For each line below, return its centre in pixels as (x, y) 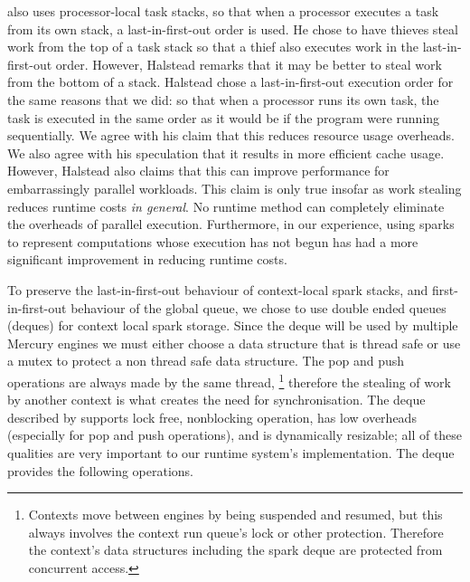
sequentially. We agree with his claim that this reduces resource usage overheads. (231, 135)
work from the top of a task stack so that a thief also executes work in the (213, 47)
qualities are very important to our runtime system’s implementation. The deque (231, 452)
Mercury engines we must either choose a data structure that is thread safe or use (234, 343)
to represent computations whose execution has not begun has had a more (213, 241)
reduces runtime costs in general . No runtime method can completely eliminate (226, 206)
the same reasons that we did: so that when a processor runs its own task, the (223, 99)
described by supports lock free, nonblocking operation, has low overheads (212, 417)
